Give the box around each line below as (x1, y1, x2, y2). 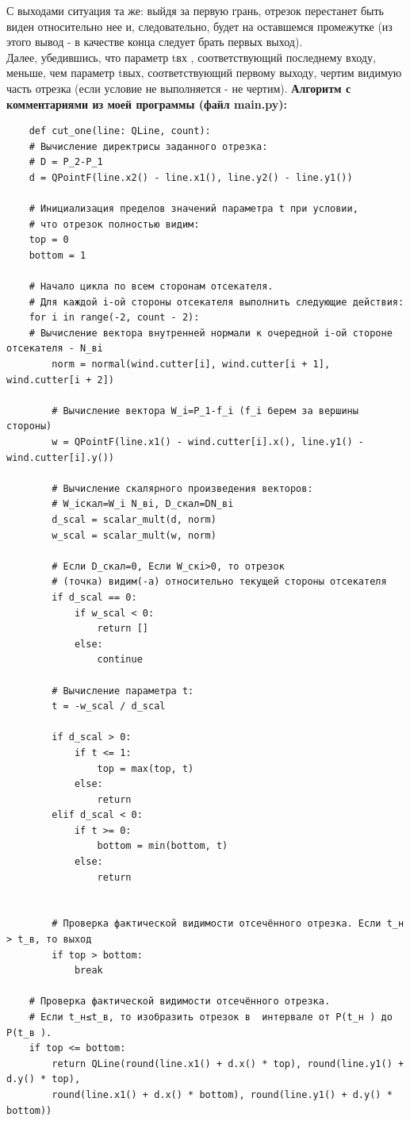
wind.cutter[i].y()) (6, 451, 115, 463)
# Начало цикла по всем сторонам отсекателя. (29, 281, 274, 293)
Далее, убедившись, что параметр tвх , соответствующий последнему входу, (6, 48, 376, 65)
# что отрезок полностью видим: (29, 218, 200, 230)
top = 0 (29, 234, 69, 246)
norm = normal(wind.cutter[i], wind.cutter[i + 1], (52, 359, 331, 370)
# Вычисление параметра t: (52, 685, 194, 697)
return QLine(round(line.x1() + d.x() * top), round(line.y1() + (52, 1058, 404, 1069)
